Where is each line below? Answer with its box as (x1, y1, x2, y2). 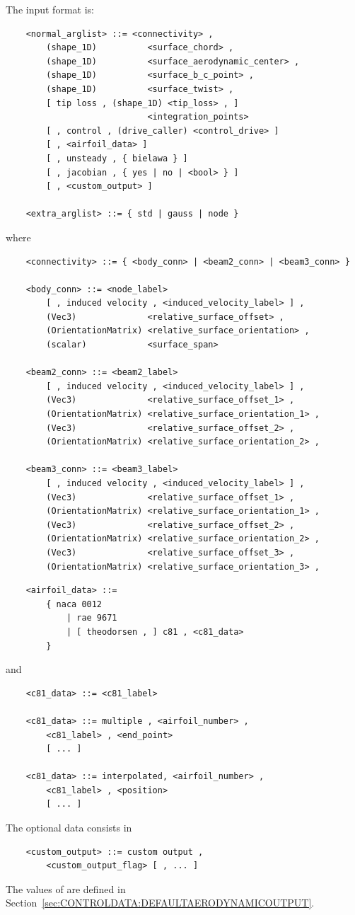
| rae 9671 (66, 613, 117, 623)
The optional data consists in (6, 820, 132, 835)
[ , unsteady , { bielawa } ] (46, 153, 188, 163)
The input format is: (6, 2, 94, 16)
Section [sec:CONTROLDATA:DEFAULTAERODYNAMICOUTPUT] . (6, 895, 315, 910)
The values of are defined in (6, 881, 126, 896)
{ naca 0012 (46, 599, 103, 609)
